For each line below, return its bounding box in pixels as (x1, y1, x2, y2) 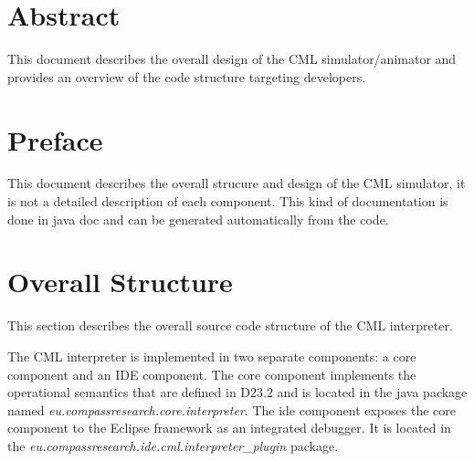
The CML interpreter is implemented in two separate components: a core (7, 346, 416, 365)
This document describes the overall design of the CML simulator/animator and (7, 49, 457, 68)
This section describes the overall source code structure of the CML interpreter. (7, 316, 453, 335)
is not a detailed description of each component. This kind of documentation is (7, 192, 448, 211)
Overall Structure (7, 263, 233, 300)
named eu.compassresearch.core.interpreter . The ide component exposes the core (7, 400, 456, 419)
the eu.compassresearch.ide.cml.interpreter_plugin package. (7, 435, 339, 455)
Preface (7, 120, 103, 158)
